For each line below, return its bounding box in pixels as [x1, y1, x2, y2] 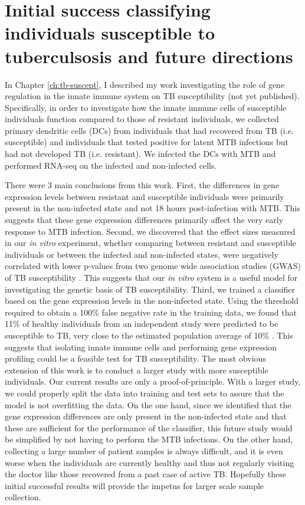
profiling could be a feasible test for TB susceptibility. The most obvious [5, 352, 266, 365]
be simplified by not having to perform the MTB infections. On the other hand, [5, 433, 293, 445]
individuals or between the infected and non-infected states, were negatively [5, 248, 278, 260]
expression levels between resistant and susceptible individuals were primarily [5, 190, 284, 202]
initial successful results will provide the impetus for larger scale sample [5, 479, 264, 491]
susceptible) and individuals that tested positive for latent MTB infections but [5, 136, 289, 148]
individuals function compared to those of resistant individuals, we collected [5, 113, 279, 125]
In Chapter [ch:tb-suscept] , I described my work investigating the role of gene [5, 78, 285, 90]
